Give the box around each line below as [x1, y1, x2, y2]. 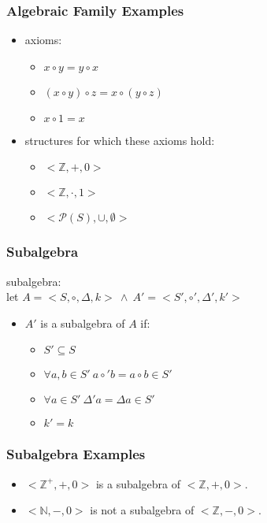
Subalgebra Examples [6, 444, 146, 464]
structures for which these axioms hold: [24, 132, 215, 148]
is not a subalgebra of [90, 502, 195, 518]
